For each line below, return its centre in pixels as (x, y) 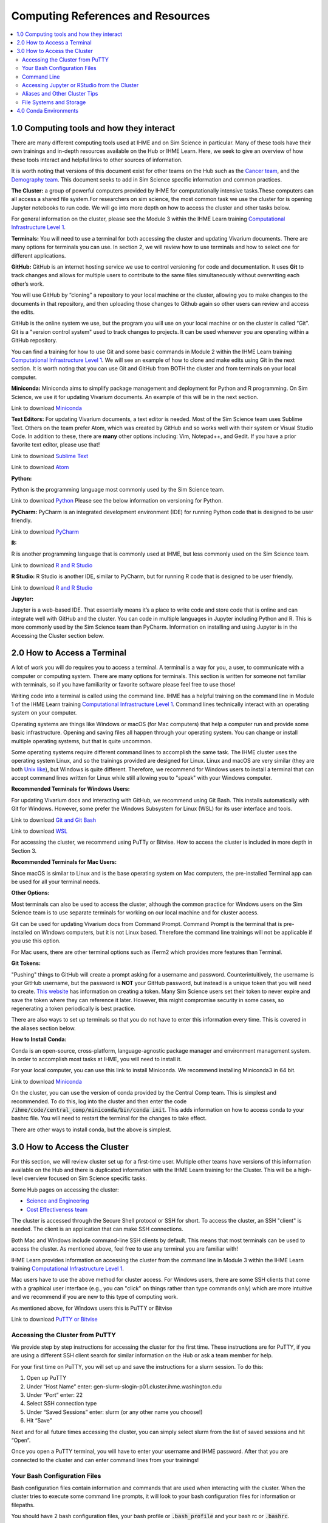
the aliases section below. (43, 1028)
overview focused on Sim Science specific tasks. (86, 1178)
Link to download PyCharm (45, 532)
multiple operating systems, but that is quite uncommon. (82, 741)
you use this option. (36, 941)
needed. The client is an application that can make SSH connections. (97, 1229)
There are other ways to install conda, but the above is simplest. (91, 1129)
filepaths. (23, 1505)
